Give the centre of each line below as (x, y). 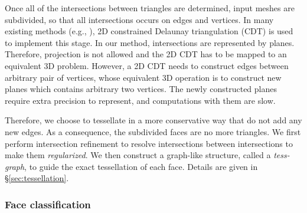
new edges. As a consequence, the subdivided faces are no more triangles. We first (153, 131)
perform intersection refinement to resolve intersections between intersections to (149, 143)
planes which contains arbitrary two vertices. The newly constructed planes (141, 89)
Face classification (48, 204)
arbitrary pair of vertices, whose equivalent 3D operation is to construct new (143, 77)
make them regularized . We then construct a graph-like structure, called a (138, 155)
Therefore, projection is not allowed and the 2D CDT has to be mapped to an (146, 54)
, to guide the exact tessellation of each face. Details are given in (141, 166)
